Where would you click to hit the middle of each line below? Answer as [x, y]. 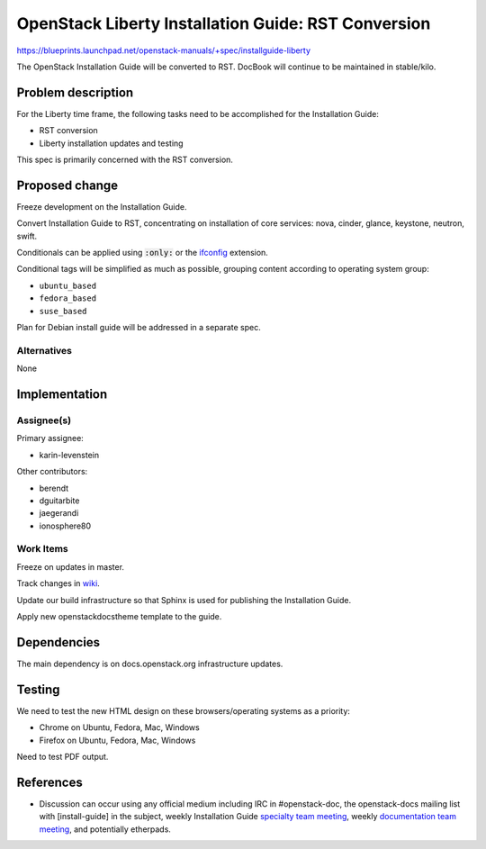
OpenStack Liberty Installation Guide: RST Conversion [224, 23]
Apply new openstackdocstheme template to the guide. [119, 616]
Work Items [42, 549]
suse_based [63, 311]
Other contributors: [52, 472]
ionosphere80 [65, 526]
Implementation [62, 394]
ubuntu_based [68, 285]
